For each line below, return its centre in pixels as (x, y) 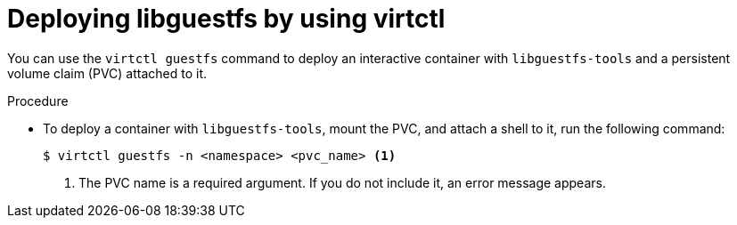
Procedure (38, 100)
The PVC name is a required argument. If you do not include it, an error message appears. (342, 182)
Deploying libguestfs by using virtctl (226, 19)
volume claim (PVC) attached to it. (107, 73)
